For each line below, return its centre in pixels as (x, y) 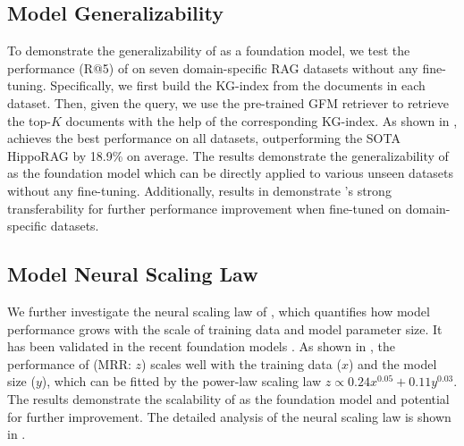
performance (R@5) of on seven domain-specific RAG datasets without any (213, 67)
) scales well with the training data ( (241, 363)
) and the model (392, 363)
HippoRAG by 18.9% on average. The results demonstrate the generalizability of (228, 155)
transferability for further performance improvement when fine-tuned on (205, 208)
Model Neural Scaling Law (133, 274)
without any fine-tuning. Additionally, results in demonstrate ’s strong (199, 190)
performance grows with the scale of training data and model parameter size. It (225, 328)
